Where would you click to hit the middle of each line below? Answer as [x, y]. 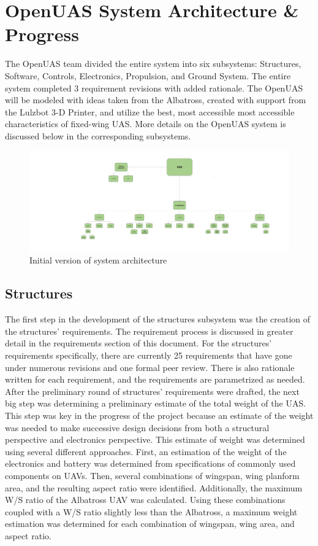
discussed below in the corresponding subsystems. [98, 135]
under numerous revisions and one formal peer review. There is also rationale [150, 367]
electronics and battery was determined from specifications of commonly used [150, 463]
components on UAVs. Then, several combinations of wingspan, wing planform [152, 475]
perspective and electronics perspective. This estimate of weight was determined [155, 439]
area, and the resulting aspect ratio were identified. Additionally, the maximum [154, 487]
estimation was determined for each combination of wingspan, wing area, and [150, 524]
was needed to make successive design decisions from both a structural [137, 427]
